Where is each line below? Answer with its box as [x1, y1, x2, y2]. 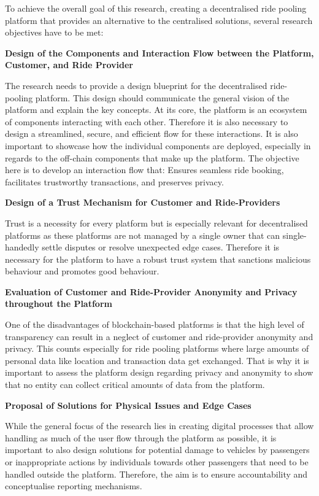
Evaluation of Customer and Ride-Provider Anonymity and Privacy [5, 285, 298, 298]
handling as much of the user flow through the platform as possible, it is [5, 431, 277, 444]
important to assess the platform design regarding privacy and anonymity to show [5, 366, 313, 379]
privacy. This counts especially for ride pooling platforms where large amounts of [5, 342, 309, 355]
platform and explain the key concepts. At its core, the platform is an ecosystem [5, 103, 307, 116]
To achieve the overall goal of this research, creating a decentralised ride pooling [5, 2, 307, 14]
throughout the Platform [5, 297, 112, 310]
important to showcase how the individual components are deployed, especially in [5, 139, 311, 152]
